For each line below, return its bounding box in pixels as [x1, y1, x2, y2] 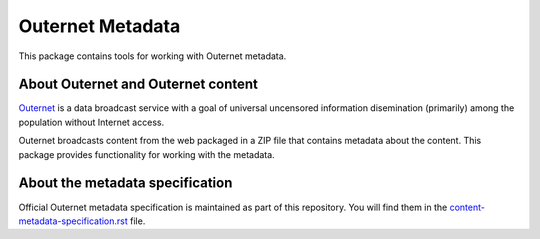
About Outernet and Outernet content [18, 76, 259, 93]
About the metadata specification [18, 175, 233, 192]
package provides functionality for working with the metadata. [18, 148, 275, 160]
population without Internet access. [18, 116, 165, 128]
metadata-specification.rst [18, 215, 129, 227]
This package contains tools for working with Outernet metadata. [18, 50, 287, 62]
